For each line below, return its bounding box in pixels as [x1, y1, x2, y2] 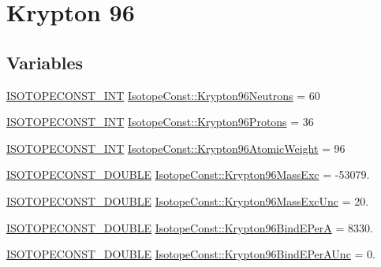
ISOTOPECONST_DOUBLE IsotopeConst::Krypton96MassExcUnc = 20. [6, 192, 369, 209]
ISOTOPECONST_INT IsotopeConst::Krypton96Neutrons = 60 [6, 87, 320, 103]
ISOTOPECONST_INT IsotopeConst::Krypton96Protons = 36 [6, 113, 314, 130]
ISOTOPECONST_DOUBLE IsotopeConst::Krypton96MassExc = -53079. [6, 166, 370, 183]
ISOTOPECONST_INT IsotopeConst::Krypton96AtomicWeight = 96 [6, 139, 346, 156]
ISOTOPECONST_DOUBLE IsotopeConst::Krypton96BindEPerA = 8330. [6, 219, 373, 235]
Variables [6, 50, 84, 74]
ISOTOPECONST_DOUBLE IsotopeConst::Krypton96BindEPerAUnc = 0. [6, 246, 375, 262]
